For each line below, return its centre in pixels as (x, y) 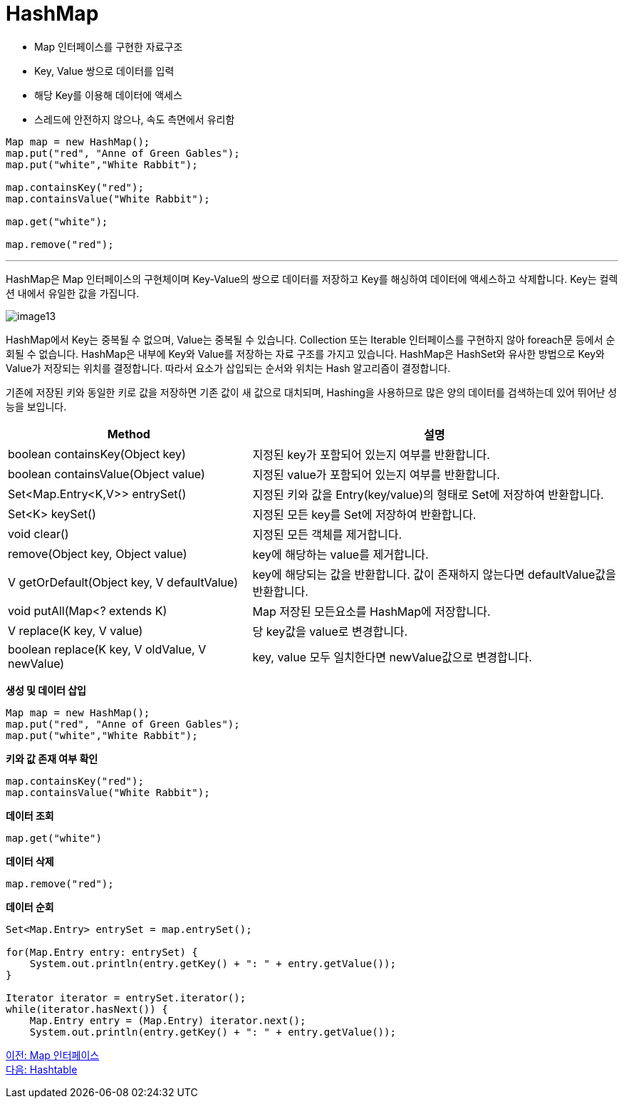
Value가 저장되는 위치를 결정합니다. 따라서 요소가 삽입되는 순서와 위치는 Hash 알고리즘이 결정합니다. (228, 368)
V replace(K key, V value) (76, 630)
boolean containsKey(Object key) (97, 454)
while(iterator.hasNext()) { (87, 1009)
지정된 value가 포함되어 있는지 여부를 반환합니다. (376, 474)
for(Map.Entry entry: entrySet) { (102, 952)
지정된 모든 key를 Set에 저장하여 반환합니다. (364, 514)
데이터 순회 (30, 907)
